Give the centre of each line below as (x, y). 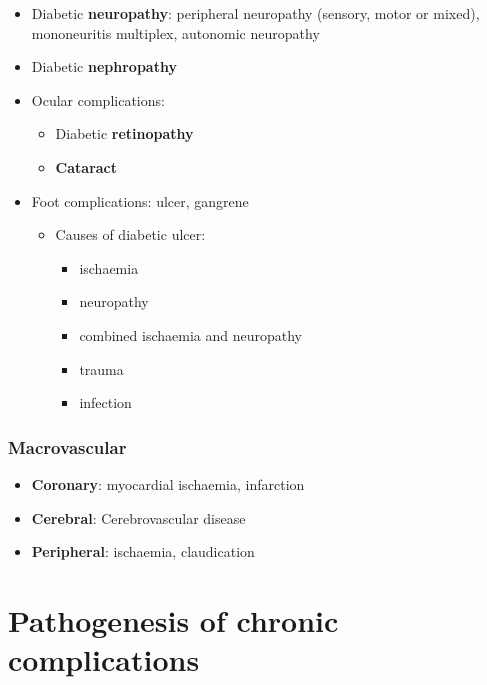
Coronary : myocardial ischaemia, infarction (168, 483)
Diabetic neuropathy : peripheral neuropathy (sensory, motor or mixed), (255, 13)
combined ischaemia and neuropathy (190, 334)
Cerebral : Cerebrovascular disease (138, 517)
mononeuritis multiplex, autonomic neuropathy (175, 32)
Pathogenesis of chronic (173, 619)
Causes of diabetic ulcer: (130, 234)
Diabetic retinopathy (124, 133)
